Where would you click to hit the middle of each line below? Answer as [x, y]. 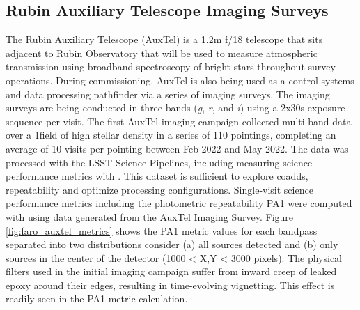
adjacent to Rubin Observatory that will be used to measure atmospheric [162, 53]
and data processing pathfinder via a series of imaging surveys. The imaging [168, 94]
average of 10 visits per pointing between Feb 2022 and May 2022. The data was [177, 148]
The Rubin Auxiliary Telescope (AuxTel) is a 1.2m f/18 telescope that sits [164, 39]
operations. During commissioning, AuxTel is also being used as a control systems [180, 80]
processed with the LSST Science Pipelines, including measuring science [159, 162]
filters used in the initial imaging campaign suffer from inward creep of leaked [171, 271]
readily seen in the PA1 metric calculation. [97, 299]
